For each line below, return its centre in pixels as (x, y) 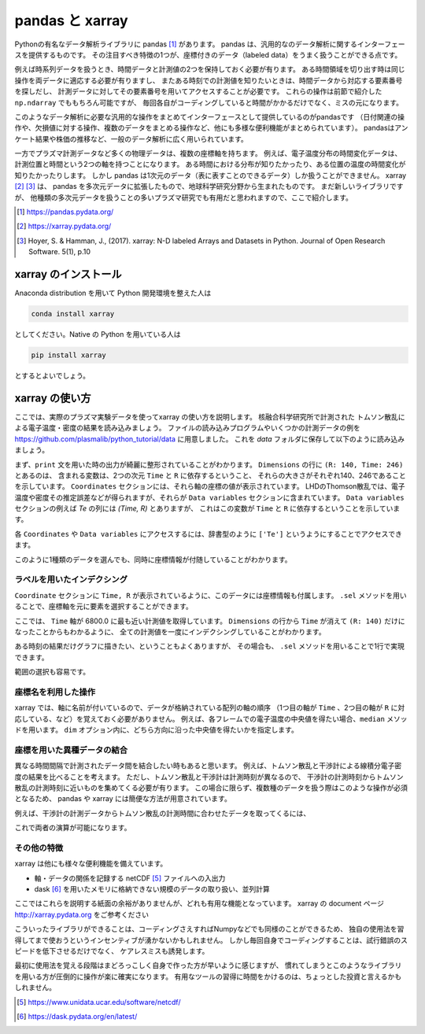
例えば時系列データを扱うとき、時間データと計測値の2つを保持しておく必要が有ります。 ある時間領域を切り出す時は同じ (210, 69)
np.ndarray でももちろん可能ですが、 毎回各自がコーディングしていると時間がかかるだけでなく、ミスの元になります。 (209, 102)
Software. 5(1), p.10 (59, 252)
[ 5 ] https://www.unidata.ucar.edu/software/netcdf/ (99, 1002)
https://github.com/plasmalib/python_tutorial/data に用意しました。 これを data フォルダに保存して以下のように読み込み (210, 439)
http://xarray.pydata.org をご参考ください (82, 914)
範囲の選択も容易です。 (52, 672)
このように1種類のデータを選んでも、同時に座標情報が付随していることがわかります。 (153, 559)
